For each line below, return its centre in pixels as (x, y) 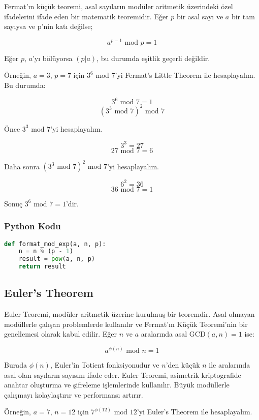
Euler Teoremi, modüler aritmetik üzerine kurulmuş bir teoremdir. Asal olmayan (129, 314)
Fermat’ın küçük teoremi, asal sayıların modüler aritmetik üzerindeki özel (119, 6)
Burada (15, 365)
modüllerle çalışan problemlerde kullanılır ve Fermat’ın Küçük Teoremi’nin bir (126, 324)
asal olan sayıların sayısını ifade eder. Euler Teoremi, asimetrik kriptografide (123, 374)
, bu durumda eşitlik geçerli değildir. (153, 58)
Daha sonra (22, 166)
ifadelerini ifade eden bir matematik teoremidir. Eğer (86, 16)
